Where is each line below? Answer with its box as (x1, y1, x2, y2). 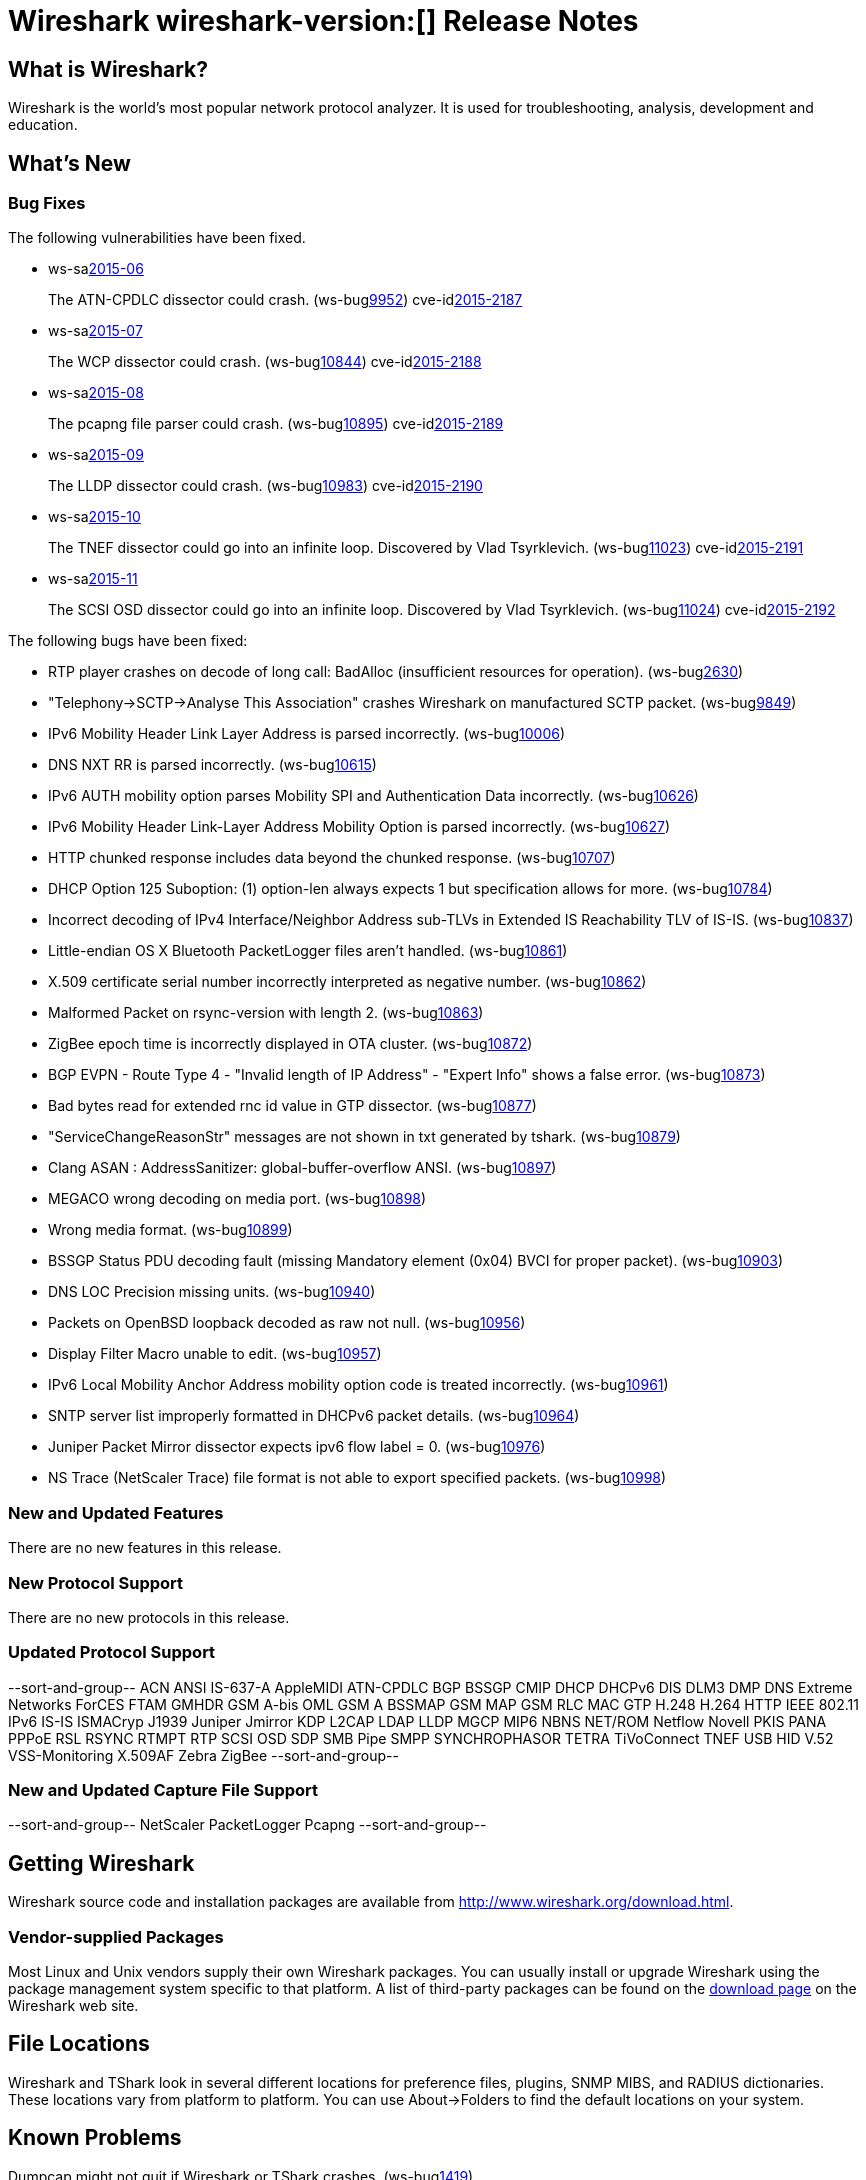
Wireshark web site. (8, 1996, 139, 2014)
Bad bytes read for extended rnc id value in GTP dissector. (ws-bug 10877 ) (48, 1097, 537, 1115)
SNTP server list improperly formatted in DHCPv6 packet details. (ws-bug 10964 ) (48, 1407, 580, 1425)
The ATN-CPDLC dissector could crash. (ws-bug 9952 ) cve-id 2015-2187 (48, 291, 523, 309)
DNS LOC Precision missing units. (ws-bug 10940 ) (48, 1283, 376, 1301)
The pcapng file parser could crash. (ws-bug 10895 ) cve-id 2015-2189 (48, 415, 504, 433)
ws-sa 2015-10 (48, 508, 141, 526)
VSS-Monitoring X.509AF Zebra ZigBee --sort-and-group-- (8, 1746, 399, 1764)
